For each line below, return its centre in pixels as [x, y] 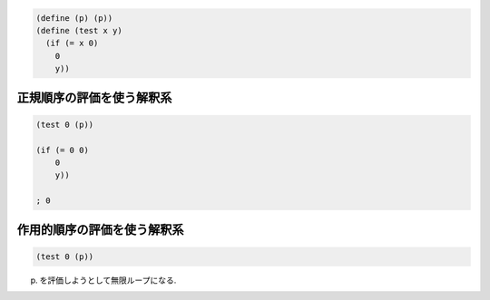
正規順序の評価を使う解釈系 [94, 97]
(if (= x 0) [72, 44]
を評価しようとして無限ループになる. [108, 280]
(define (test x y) [79, 30]
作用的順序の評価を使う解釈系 [100, 230]
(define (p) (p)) [74, 18]
